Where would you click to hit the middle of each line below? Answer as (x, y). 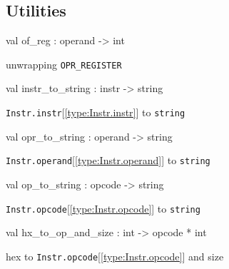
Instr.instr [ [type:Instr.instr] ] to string (96, 112)
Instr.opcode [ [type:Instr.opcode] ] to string (103, 208)
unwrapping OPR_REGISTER (64, 64)
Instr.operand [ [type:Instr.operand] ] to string (108, 160)
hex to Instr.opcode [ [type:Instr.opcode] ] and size (115, 256)
